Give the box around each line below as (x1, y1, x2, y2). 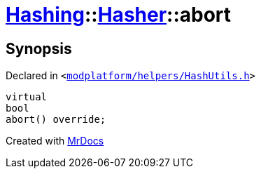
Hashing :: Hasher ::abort (6, 3, 232, 27)
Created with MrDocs (6, 135, 104, 147)
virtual (6, 91, 48, 103)
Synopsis (6, 39, 72, 58)
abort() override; (6, 114, 106, 126)
